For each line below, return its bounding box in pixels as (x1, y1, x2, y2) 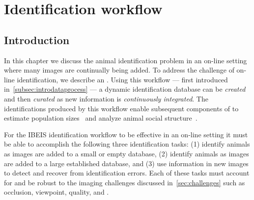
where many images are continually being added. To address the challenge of (4, 65, 234, 75)
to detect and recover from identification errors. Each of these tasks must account (4, 168, 250, 178)
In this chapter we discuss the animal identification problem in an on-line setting (4, 55, 247, 65)
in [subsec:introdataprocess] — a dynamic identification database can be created (4, 84, 246, 94)
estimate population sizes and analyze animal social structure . (4, 113, 198, 123)
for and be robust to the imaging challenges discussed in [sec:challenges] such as (4, 177, 245, 187)
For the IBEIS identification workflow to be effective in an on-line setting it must (4, 129, 248, 139)
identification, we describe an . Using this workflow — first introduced (17, 74, 228, 84)
